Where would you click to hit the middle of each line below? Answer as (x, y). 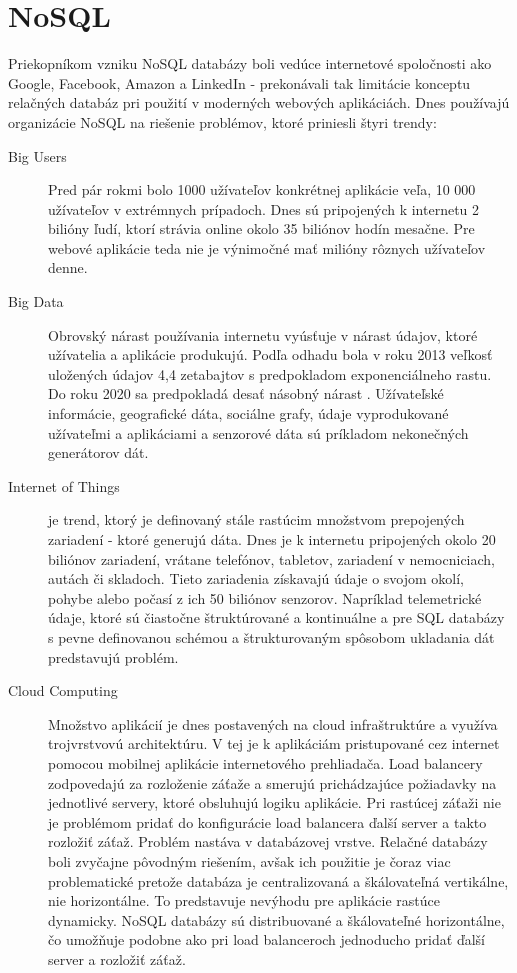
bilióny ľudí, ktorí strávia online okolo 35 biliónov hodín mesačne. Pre (261, 228)
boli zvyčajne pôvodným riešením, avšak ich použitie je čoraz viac (249, 860)
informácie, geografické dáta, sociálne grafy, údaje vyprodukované (248, 413)
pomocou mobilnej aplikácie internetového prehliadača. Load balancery (265, 762)
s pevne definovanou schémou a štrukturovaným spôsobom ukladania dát (271, 636)
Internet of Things (64, 485)
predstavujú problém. (113, 656)
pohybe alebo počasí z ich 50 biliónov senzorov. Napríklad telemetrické (265, 597)
